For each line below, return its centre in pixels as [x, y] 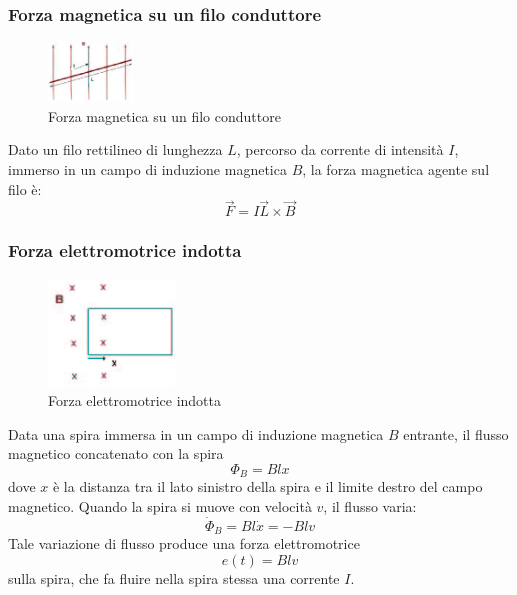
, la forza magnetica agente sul [396, 169]
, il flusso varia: [370, 505]
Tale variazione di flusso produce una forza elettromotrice [184, 543]
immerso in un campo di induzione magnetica [147, 169]
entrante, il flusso [456, 433]
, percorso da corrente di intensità [340, 149]
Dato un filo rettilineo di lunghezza [115, 149]
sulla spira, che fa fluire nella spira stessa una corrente [174, 577]
